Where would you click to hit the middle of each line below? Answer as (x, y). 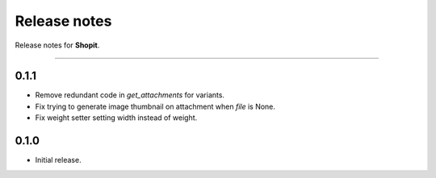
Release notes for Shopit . (57, 45)
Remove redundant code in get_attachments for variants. (130, 95)
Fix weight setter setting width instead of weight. (116, 118)
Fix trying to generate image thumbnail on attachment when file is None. (155, 106)
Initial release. (58, 160)
